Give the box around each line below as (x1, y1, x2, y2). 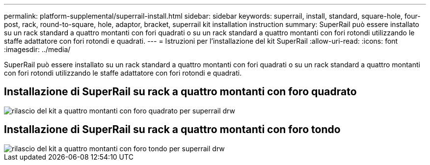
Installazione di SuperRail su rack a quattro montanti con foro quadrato (4, 85, 357, 98)
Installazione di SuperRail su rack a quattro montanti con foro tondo (4, 123, 341, 136)
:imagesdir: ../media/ (4, 45, 71, 54)
